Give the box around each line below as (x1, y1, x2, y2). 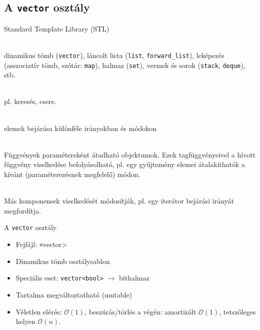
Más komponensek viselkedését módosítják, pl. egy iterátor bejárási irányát (4, 195, 234, 206)
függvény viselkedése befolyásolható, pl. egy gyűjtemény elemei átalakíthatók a (4, 159, 245, 169)
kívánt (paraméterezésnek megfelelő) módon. (4, 169, 140, 179)
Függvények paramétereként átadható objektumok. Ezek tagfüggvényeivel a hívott (4, 149, 256, 159)
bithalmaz (118, 272, 149, 283)
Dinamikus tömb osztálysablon (15, 255, 110, 266)
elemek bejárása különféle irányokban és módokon (4, 122, 157, 133)
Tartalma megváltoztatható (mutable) (15, 289, 132, 299)
